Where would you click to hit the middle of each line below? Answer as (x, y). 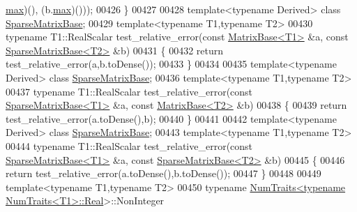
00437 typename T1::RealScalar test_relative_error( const (129, 91)
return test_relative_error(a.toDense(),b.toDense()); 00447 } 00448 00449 (164, 173)
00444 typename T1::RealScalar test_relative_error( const (129, 145)
